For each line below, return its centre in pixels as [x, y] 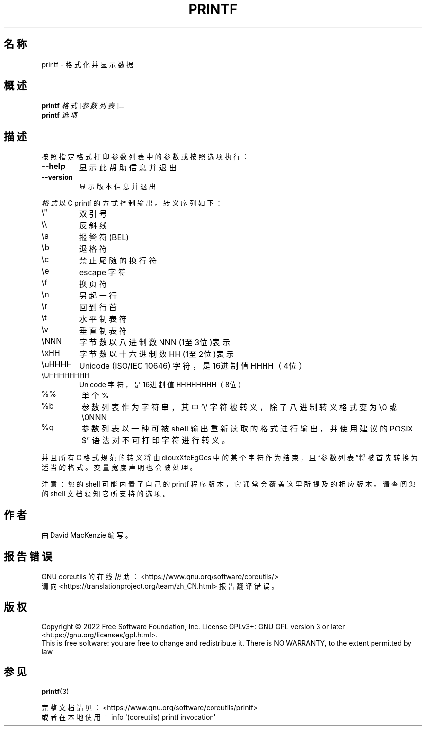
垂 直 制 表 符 [103, 331]
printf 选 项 [59, 115]
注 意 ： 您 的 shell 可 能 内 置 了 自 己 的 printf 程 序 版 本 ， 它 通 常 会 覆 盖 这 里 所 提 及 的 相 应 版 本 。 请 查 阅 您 [229, 484]
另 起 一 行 [98, 296]
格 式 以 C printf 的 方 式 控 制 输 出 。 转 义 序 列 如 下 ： [132, 203]
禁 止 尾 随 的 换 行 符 [118, 261]
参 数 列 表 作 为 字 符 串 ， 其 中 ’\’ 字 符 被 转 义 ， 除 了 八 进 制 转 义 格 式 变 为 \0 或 [239, 407]
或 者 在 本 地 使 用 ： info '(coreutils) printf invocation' [129, 717]
